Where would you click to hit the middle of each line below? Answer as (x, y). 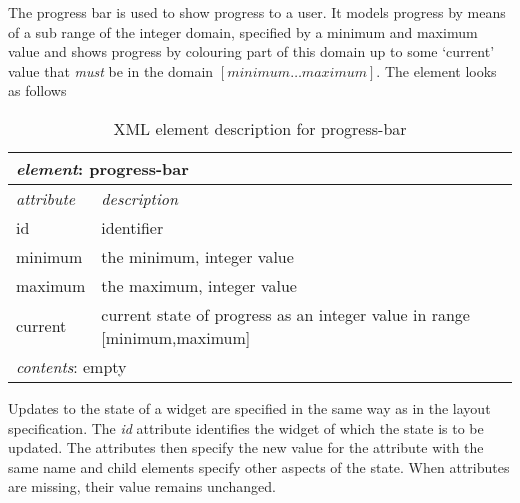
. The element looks (436, 70)
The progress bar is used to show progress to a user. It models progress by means (257, 12)
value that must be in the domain (111, 70)
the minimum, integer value (197, 256)
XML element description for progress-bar (260, 128)
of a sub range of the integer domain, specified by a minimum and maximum (243, 31)
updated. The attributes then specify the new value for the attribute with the (246, 447)
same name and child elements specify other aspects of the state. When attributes (259, 466)
